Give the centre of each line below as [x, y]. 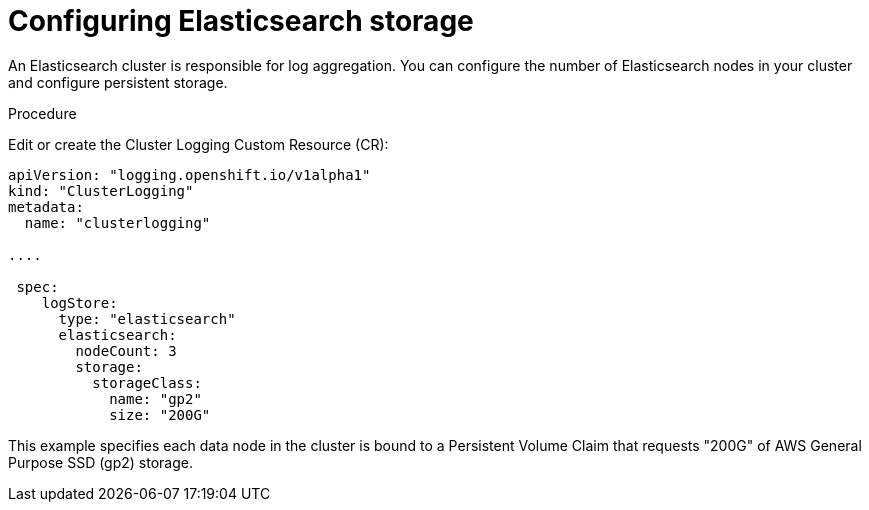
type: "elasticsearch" [147, 318]
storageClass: [147, 382]
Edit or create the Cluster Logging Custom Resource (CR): [198, 144]
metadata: [46, 206]
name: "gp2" [155, 398]
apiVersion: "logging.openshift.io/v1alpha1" [189, 174]
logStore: [79, 302]
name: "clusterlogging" [117, 222]
